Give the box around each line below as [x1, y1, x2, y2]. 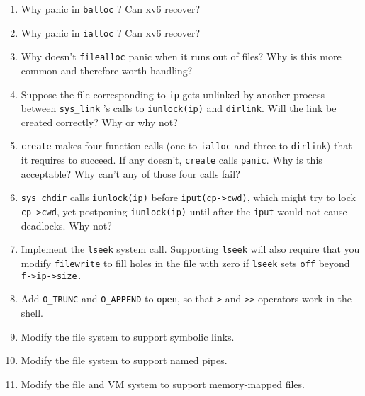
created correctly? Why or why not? [21, 114, 178, 129]
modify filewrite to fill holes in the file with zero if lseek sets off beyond [21, 255, 350, 270]
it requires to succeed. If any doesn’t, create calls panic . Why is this [21, 152, 322, 167]
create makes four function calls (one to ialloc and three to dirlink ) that [21, 138, 352, 153]
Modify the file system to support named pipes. [21, 353, 228, 368]
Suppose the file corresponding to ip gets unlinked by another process [21, 86, 325, 101]
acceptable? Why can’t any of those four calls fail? [21, 166, 240, 181]
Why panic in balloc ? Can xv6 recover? [21, 1, 201, 16]
